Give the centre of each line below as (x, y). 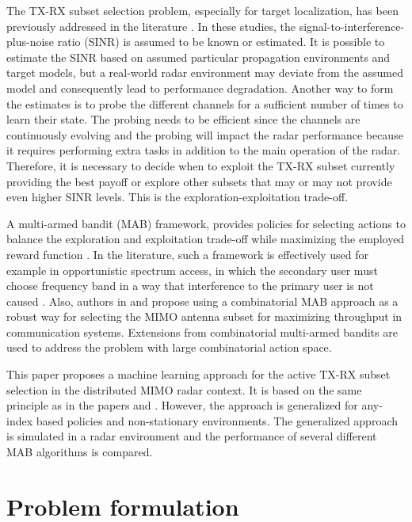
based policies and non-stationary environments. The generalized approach (217, 420)
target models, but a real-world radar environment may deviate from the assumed (205, 72)
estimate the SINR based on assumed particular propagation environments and (198, 57)
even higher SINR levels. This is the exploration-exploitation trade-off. (177, 197)
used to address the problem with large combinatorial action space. (169, 347)
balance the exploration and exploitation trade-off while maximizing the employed (206, 239)
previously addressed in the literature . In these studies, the (151, 26)
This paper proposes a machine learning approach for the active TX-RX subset (198, 374)
